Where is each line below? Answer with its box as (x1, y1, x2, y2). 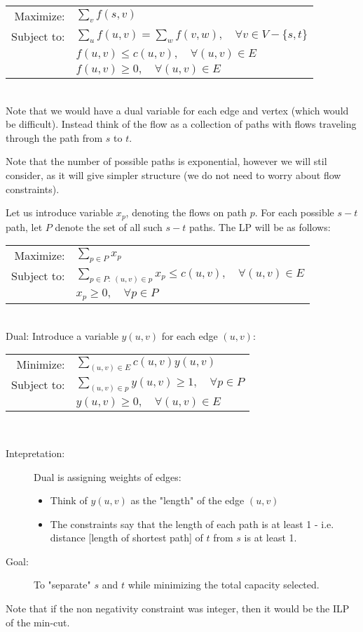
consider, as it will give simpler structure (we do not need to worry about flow (6, 167, 341, 182)
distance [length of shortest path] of (50, 530, 203, 545)
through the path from (6, 130, 103, 145)
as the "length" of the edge (130, 493, 245, 508)
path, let (6, 219, 43, 234)
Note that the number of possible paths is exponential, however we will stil (6, 154, 327, 169)
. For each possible (254, 205, 334, 220)
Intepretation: (6, 445, 65, 460)
